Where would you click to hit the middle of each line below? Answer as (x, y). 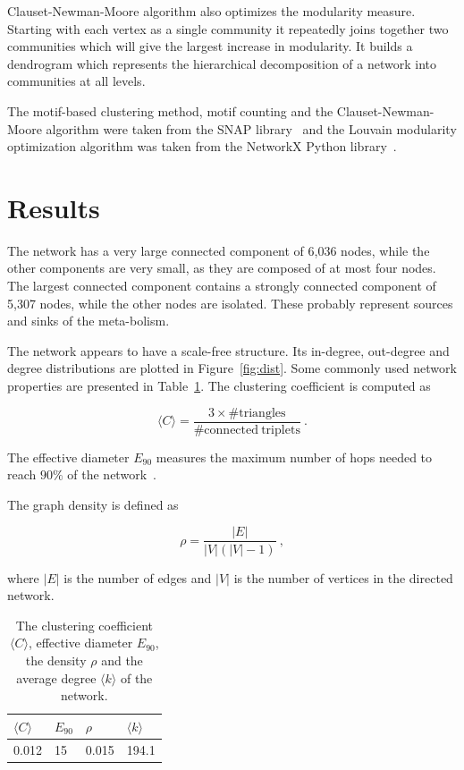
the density (56, 660)
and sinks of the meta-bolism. (89, 321)
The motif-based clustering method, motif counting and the (170, 110)
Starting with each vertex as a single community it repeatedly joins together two (228, 28)
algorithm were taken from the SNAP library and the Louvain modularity (251, 128)
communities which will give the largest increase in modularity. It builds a (210, 46)
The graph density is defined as (93, 504)
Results (54, 207)
